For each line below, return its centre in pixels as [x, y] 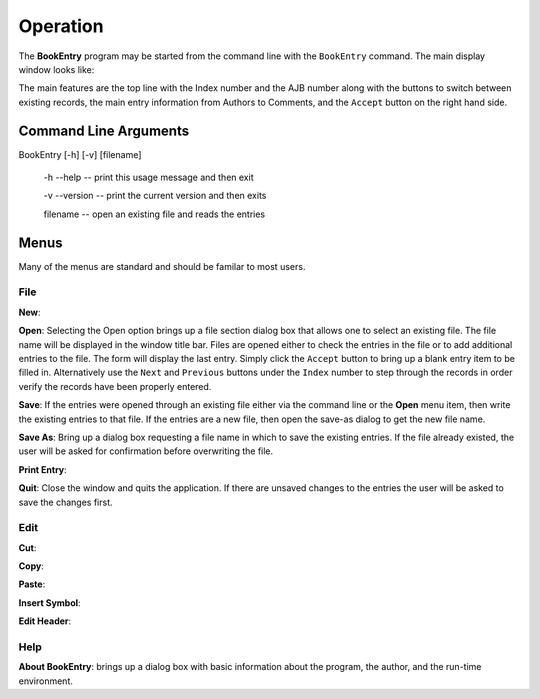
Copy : [31, 566]
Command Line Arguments [104, 130]
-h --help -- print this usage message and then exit [148, 177]
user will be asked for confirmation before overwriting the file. [146, 451]
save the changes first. [66, 502]
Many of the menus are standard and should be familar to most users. [162, 266]
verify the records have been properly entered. [115, 386]
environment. [46, 681]
